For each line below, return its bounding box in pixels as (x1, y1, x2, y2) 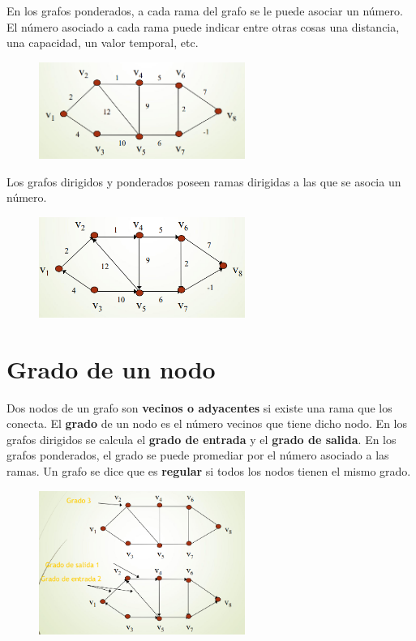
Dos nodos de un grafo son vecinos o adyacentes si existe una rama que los (6, 399, 392, 416)
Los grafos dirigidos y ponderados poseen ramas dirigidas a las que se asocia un (6, 173, 401, 190)
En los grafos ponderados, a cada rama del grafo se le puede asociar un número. (6, 2, 403, 19)
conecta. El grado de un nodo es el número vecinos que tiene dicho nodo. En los (6, 415, 407, 432)
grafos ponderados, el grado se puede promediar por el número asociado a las (6, 447, 389, 464)
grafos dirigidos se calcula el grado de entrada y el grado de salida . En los (6, 430, 397, 447)
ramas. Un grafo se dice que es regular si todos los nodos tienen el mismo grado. (6, 462, 411, 479)
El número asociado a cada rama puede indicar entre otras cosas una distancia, (6, 18, 400, 35)
